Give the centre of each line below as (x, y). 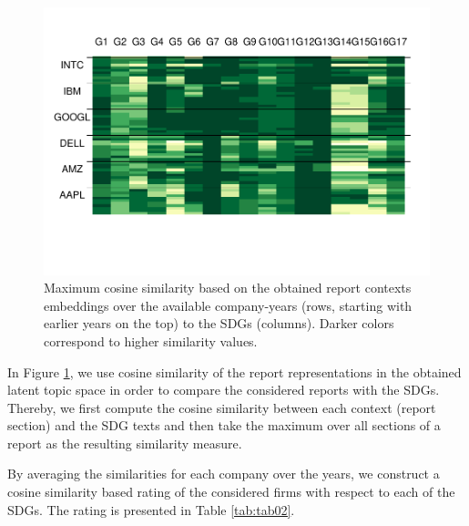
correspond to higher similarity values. (151, 340)
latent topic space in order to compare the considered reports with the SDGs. (224, 390)
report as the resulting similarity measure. (125, 443)
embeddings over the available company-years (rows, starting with (228, 305)
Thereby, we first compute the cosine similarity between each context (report (222, 407)
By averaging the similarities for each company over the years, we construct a (224, 474)
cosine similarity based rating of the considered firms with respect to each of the (231, 492)
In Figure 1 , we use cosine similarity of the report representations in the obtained (234, 371)
